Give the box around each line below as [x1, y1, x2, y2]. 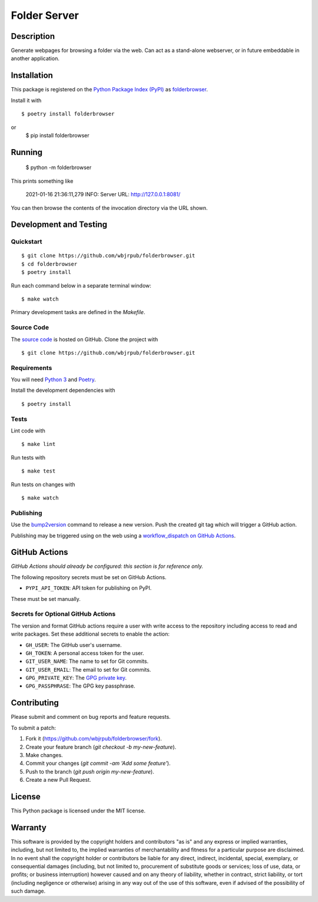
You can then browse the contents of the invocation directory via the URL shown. [11, 204, 208, 212]
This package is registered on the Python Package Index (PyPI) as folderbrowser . [11, 86, 208, 93]
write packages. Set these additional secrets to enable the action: [11, 630, 170, 637]
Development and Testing [11, 220, 108, 230]
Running [11, 147, 43, 157]
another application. [11, 55, 60, 62]
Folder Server [11, 9, 79, 22]
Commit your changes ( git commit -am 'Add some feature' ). [25, 760, 171, 767]
